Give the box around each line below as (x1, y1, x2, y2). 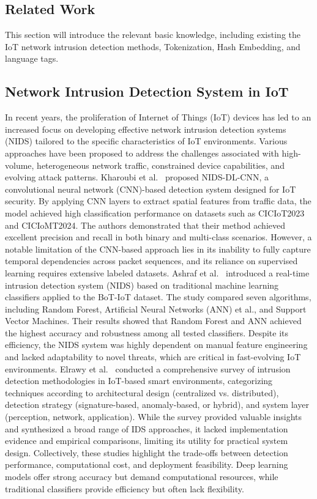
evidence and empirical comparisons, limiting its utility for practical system (5, 434, 288, 447)
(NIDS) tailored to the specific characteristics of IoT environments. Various (5, 135, 288, 147)
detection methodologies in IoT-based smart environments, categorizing (5, 374, 273, 387)
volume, (5, 158, 34, 171)
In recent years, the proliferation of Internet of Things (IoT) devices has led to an (5, 111, 311, 124)
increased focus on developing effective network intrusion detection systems (5, 122, 286, 135)
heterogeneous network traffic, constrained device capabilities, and (37, 158, 285, 171)
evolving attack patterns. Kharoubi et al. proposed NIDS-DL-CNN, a (5, 171, 269, 183)
